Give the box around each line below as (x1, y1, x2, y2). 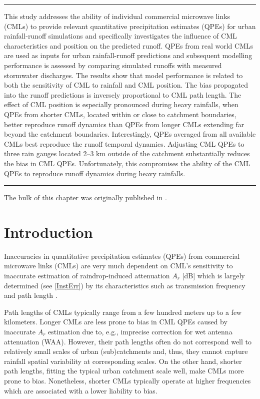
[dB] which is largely (182, 270, 245, 280)
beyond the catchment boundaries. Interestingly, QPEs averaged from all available (4, 129, 256, 139)
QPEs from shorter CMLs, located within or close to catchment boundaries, (4, 109, 236, 119)
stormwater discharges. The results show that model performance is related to (4, 70, 243, 80)
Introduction (4, 221, 93, 242)
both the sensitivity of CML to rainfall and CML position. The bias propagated (4, 80, 248, 90)
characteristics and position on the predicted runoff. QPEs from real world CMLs (4, 40, 253, 51)
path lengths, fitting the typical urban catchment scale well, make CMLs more (4, 365, 244, 376)
